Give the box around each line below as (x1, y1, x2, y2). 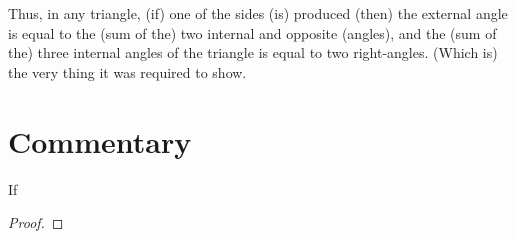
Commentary (8, 120, 192, 161)
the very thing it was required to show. (8, 61, 247, 82)
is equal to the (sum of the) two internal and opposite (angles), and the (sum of (8, 22, 497, 43)
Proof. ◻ (8, 212, 64, 233)
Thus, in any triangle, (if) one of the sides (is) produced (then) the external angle (8, 3, 508, 23)
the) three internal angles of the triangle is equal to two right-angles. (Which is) (8, 42, 498, 63)
